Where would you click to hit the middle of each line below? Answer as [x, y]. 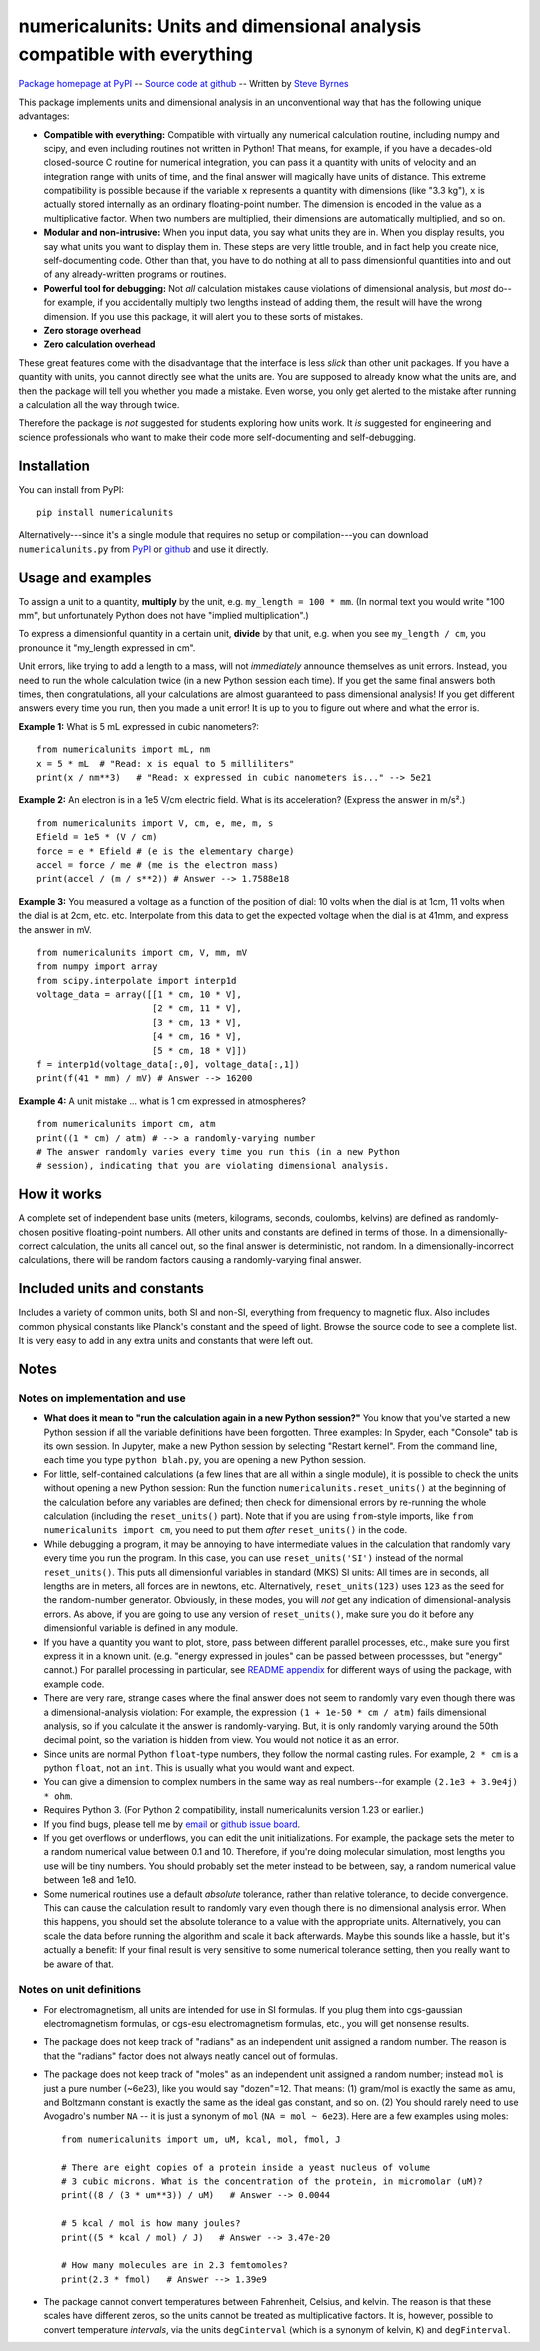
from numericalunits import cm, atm [126, 1124]
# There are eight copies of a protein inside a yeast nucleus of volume [246, 2167]
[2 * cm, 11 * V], [196, 1008]
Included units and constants [111, 1288]
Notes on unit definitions [80, 1990]
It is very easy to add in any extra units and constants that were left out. [166, 1341]
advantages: [44, 116]
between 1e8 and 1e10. [90, 1880]
